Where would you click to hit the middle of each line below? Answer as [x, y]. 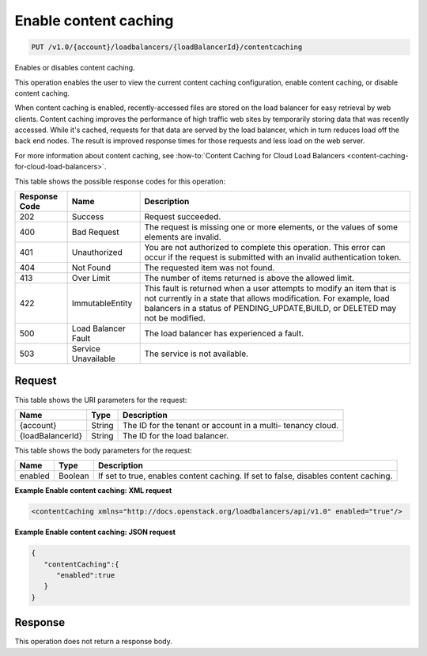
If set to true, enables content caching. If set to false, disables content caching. [245, 476]
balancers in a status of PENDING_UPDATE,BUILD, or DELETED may [270, 309]
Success [88, 217]
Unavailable [94, 358]
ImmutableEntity [102, 303]
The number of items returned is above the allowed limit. [249, 279]
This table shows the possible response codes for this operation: [120, 181]
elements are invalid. [183, 237]
